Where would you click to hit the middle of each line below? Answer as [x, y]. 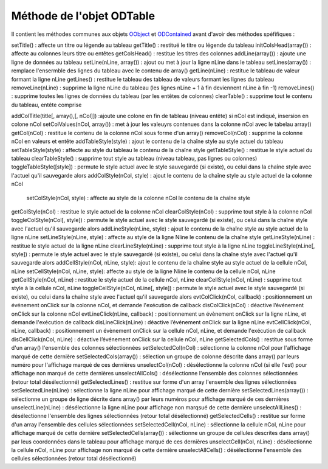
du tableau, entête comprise [46, 105]
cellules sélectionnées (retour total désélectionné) [74, 459]
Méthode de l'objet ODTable [83, 16]
